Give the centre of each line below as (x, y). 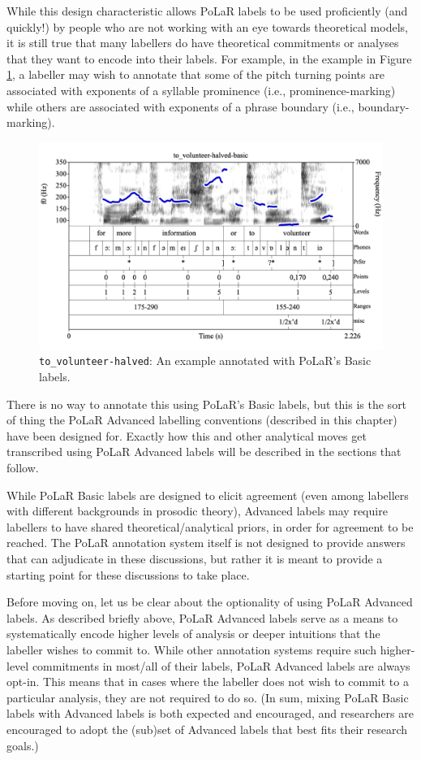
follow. (23, 468)
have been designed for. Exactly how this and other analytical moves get (187, 435)
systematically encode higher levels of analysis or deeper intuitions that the (193, 634)
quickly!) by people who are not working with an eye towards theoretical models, (207, 26)
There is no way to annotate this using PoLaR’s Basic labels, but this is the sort (207, 404)
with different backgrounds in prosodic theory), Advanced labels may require (197, 511)
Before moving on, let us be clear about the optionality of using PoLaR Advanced (210, 602)
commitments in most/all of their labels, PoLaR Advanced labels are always (221, 665)
